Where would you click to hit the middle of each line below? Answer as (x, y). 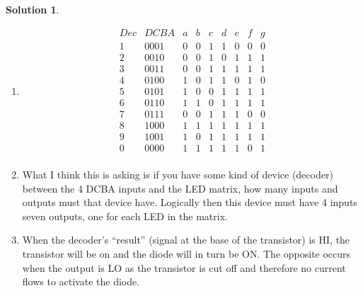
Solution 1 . (33, 9)
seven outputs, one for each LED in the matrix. (125, 216)
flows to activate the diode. (81, 281)
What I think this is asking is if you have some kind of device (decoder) (178, 174)
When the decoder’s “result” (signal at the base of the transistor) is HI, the (186, 240)
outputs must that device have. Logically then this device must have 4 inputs (190, 202)
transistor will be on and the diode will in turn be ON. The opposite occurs (186, 253)
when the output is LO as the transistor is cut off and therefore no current (184, 267)
